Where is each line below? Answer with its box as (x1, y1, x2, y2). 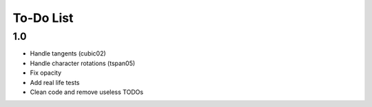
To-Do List (12, 10, 74, 25)
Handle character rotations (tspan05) (30, 59, 136, 67)
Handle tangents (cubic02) (30, 49, 106, 58)
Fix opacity (30, 69, 62, 77)
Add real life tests (30, 78, 80, 86)
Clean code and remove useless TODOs (30, 88, 144, 96)
